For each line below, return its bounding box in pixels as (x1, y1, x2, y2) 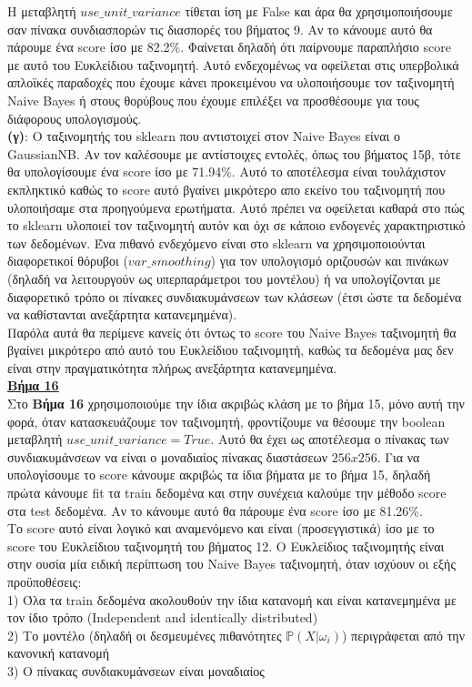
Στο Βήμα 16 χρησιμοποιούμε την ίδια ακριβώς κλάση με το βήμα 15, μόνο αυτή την (7, 394, 465, 413)
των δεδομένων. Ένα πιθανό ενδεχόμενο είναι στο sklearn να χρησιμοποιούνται (7, 233, 426, 252)
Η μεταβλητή (7, 2, 76, 20)
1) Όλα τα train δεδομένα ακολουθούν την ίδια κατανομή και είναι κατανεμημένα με (7, 590, 457, 609)
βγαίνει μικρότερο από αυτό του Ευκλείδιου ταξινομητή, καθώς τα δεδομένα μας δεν (7, 340, 454, 359)
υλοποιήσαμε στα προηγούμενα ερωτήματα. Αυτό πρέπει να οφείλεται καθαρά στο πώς (7, 197, 465, 217)
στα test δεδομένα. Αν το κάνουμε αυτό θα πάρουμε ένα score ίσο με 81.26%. (7, 500, 423, 520)
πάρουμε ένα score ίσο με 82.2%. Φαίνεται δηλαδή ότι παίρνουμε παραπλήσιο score (7, 37, 451, 56)
